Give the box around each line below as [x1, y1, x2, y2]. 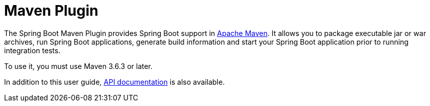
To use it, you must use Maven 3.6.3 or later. [4, 61, 153, 70]
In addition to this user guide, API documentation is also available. [4, 77, 225, 86]
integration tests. [4, 46, 61, 55]
